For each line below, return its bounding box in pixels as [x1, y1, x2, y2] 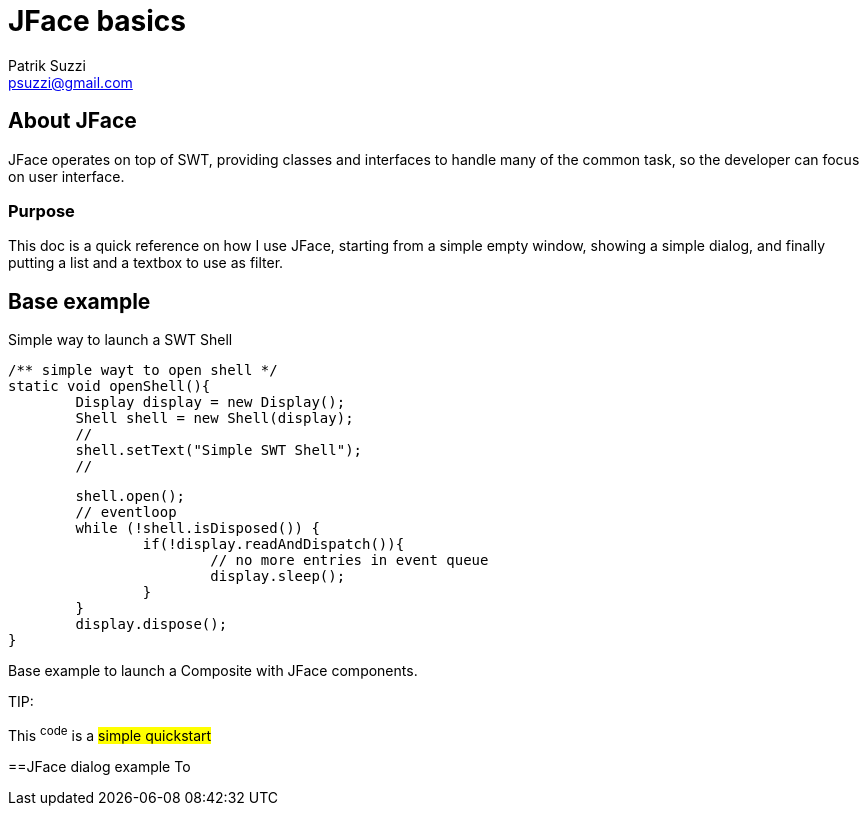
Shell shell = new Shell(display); [75, 410, 354, 427]
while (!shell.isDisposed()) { [75, 520, 320, 537]
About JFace [8, 108, 137, 134]
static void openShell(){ [8, 378, 211, 395]
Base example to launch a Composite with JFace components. [8, 662, 418, 680]
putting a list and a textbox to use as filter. [8, 254, 284, 272]
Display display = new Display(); [75, 394, 346, 411]
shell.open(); [75, 488, 186, 505]
